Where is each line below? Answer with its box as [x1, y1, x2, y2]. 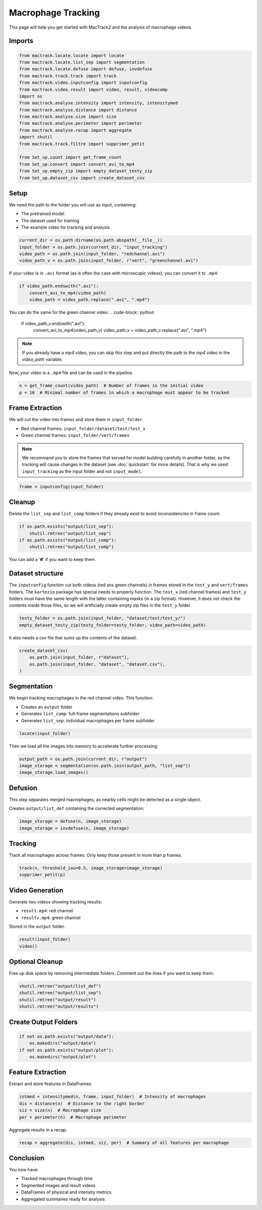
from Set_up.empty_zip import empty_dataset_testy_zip [19, 168, 152, 174]
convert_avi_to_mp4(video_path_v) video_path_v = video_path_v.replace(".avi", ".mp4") [33, 327, 207, 333]
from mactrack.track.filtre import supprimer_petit [19, 141, 145, 147]
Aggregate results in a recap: [9, 1127, 67, 1133]
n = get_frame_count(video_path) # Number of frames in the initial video [19, 383, 204, 389]
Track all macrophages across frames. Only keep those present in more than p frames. [9, 852, 182, 858]
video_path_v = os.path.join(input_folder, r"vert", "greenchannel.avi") [19, 258, 198, 263]
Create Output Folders [9, 1018, 78, 1026]
